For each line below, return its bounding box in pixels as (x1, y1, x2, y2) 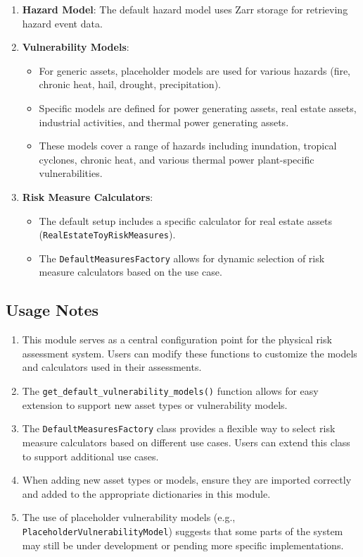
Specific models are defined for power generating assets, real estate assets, (39, 100, 357, 115)
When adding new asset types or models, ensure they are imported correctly (22, 472, 352, 487)
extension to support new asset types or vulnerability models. (22, 397, 288, 412)
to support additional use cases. (22, 448, 159, 463)
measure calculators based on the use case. (39, 264, 222, 279)
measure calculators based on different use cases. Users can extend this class (22, 434, 350, 449)
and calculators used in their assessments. (22, 360, 202, 374)
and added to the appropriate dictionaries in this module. (22, 486, 271, 501)
